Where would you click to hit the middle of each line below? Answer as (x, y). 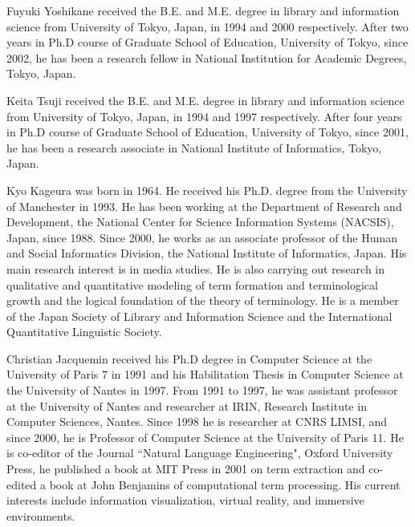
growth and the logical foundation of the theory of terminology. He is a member (203, 300)
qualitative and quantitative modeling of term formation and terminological (192, 284)
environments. (41, 515)
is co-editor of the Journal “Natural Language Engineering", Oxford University (200, 453)
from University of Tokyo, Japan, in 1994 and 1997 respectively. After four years (204, 116)
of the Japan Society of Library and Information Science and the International (199, 316)
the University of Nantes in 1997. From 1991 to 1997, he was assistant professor (202, 390)
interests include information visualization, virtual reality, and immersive (185, 500)
